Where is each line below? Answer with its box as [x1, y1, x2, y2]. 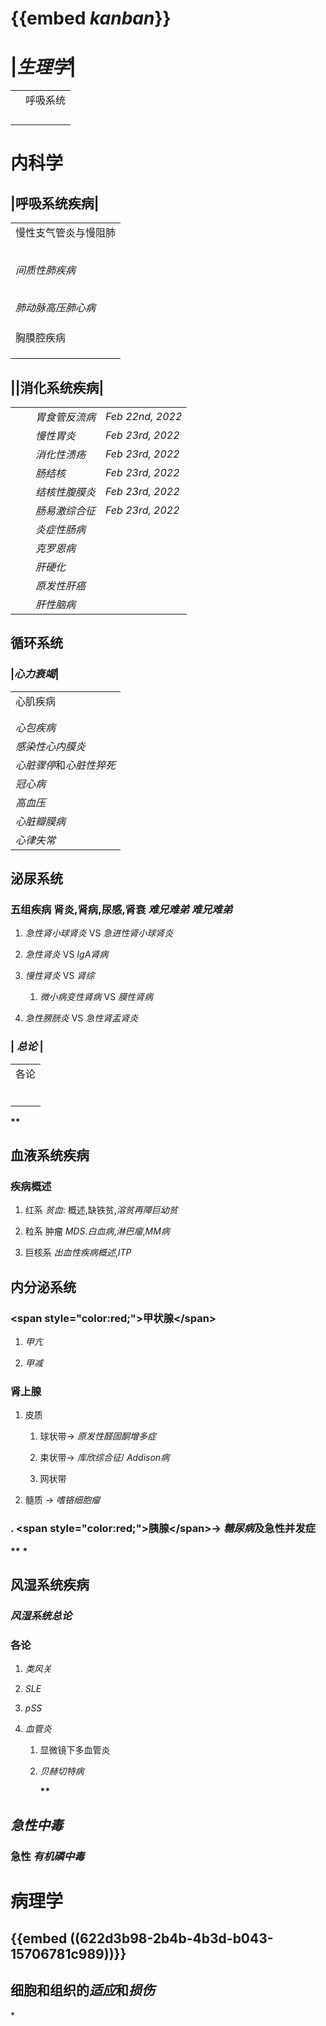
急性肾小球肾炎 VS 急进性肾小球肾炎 [24, 927, 174, 939]
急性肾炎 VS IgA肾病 [24, 948, 109, 961]
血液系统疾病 [10, 1147, 90, 1164]
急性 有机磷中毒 [10, 1849, 85, 1863]
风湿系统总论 [10, 1608, 73, 1622]
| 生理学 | [10, 56, 77, 79]
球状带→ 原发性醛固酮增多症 [39, 1430, 157, 1442]
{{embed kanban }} [10, 7, 172, 30]
